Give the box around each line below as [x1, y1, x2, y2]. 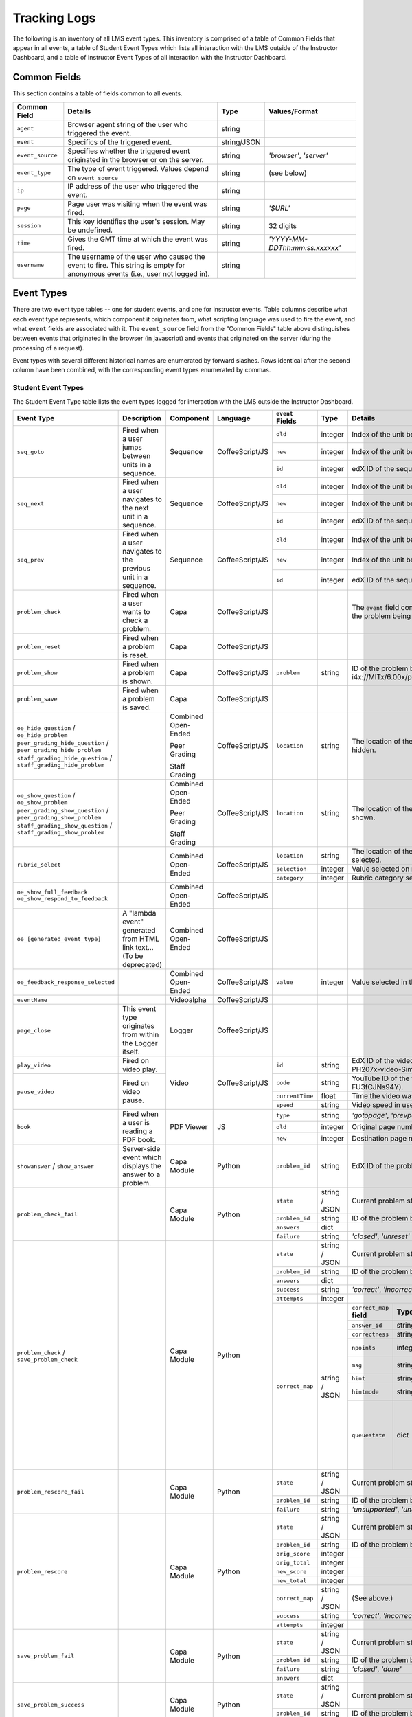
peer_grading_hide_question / [16, 738, 109, 747]
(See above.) [351, 1593, 393, 1603]
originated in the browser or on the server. [67, 155, 204, 164]
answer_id [351, 1321, 382, 1329]
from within [122, 1030, 159, 1040]
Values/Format [268, 106, 319, 116]
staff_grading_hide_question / [16, 753, 113, 762]
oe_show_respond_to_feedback [16, 895, 108, 902]
